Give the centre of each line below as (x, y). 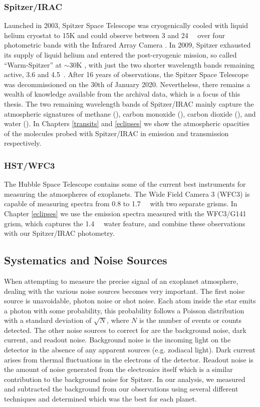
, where (118, 320)
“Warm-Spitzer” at (33, 64)
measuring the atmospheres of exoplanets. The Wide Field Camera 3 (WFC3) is (127, 193)
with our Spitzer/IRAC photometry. (59, 233)
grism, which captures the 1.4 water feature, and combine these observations (125, 223)
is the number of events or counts (191, 320)
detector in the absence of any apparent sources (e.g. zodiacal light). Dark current (130, 350)
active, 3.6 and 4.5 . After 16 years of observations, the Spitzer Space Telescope (126, 74)
